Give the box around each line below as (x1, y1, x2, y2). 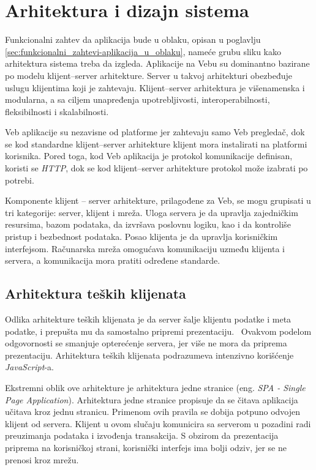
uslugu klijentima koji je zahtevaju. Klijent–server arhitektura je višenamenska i (5, 81, 305, 94)
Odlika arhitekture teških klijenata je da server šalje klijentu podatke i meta (5, 313, 292, 326)
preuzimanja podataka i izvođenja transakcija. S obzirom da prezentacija (5, 429, 279, 442)
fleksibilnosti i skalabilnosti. (5, 105, 109, 117)
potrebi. (5, 173, 34, 186)
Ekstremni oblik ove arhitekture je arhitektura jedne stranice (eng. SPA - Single (5, 381, 306, 394)
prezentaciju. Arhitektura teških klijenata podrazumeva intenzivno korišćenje (5, 348, 294, 361)
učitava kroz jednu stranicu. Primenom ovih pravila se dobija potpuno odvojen (5, 405, 301, 418)
